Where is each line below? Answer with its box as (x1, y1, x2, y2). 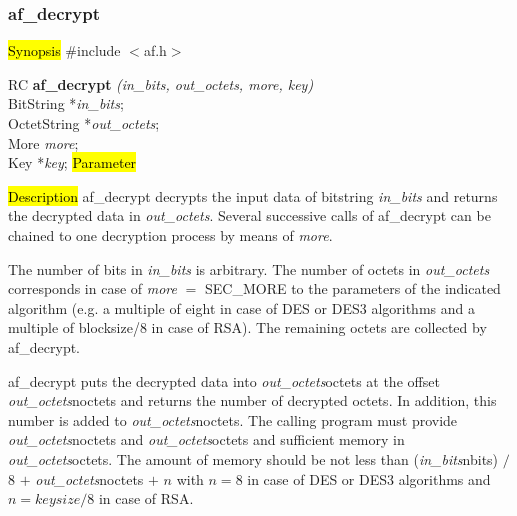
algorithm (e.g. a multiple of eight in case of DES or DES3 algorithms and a (8, 297, 475, 318)
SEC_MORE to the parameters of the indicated (204, 278, 501, 299)
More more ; (8, 132, 79, 153)
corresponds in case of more (8, 278, 177, 299)
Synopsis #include (8, 40, 121, 61)
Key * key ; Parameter (8, 152, 137, 173)
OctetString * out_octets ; (8, 113, 160, 133)
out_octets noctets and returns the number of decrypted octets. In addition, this (8, 390, 497, 411)
